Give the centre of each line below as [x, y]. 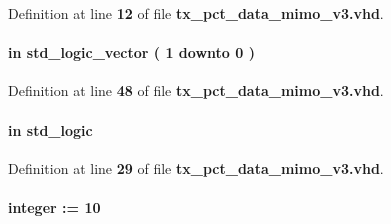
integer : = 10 [54, 206]
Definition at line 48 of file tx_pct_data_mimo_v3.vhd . [196, 90]
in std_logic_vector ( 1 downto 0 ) [131, 52]
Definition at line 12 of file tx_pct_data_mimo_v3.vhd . [196, 13]
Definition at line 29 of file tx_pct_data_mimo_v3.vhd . [196, 167]
